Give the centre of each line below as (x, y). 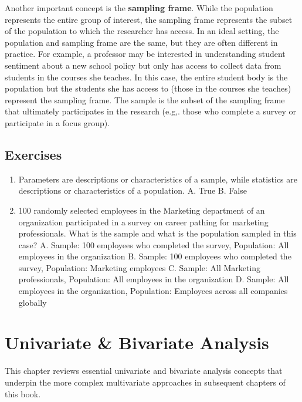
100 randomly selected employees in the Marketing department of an (142, 210)
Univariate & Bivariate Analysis (137, 342)
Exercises (33, 154)
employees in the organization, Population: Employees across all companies (153, 291)
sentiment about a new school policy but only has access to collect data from (143, 65)
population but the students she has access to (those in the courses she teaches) (148, 88)
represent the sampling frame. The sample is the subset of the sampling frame (145, 99)
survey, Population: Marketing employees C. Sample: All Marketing (140, 267)
